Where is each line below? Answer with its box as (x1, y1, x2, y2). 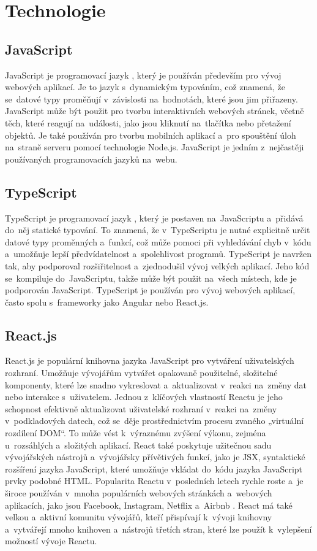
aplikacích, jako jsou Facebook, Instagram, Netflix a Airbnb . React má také (5, 498, 293, 511)
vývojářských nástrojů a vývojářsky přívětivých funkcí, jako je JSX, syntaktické (5, 450, 305, 463)
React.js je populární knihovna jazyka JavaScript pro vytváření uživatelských (5, 354, 294, 367)
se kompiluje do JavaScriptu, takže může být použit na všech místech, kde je (5, 271, 297, 284)
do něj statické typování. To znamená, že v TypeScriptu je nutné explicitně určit (5, 223, 310, 236)
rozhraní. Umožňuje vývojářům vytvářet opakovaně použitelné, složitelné (5, 366, 278, 379)
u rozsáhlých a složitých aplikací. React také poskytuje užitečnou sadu (5, 438, 272, 451)
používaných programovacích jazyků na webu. (5, 152, 177, 165)
